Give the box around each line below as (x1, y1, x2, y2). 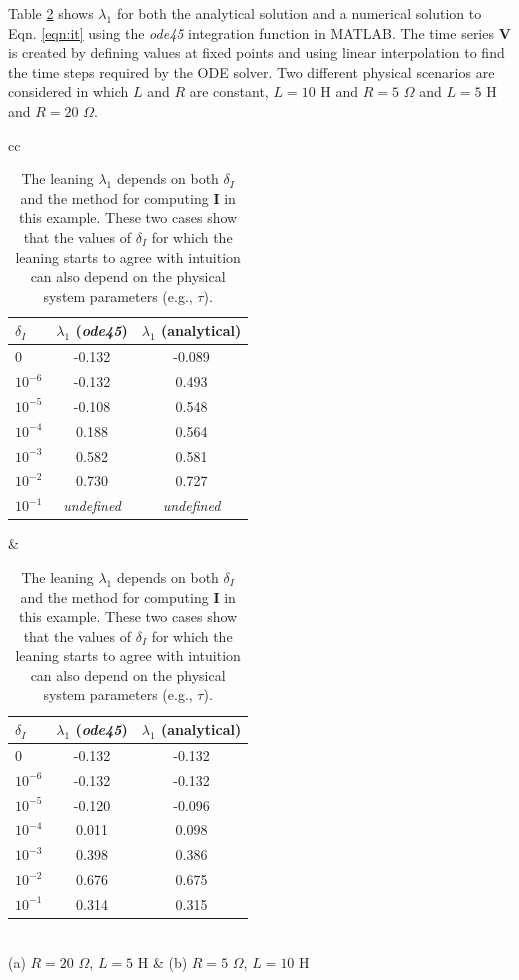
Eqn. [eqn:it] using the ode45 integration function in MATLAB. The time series (8, 22, 494, 43)
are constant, (189, 81, 269, 102)
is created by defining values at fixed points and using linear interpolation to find (8, 42, 505, 63)
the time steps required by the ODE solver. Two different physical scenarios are (8, 61, 495, 82)
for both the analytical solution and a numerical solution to (116, 3, 482, 23)
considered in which (8, 81, 129, 102)
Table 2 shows (8, 3, 94, 23)
